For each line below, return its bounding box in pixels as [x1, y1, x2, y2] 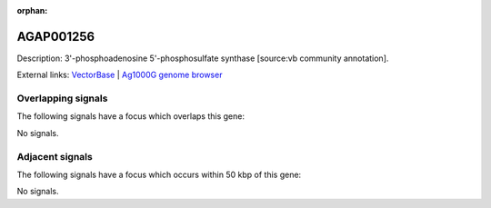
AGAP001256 [16, 28, 95, 45]
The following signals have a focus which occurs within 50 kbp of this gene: [16, 169, 302, 180]
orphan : [16, 5, 48, 15]
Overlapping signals [16, 92, 108, 104]
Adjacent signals [16, 150, 93, 163]
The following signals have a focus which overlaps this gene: [16, 111, 245, 122]
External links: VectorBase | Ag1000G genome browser [16, 69, 223, 81]
